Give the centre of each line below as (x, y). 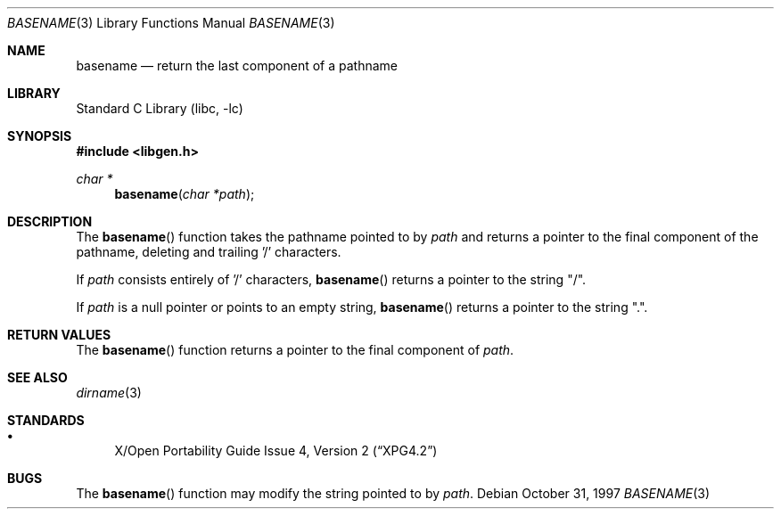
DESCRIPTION (50, 221)
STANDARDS (46, 420)
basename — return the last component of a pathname (237, 66)
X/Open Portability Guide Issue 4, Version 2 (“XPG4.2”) (276, 450)
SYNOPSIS (40, 136)
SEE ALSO (37, 377)
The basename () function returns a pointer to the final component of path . (295, 350)
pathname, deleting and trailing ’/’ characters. (209, 252)
